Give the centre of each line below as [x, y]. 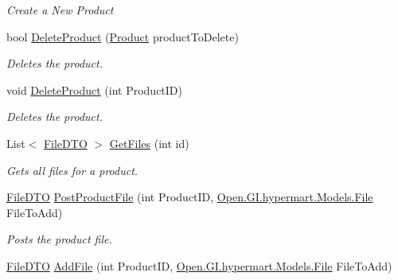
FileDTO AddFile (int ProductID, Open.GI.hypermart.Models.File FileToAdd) [199, 265]
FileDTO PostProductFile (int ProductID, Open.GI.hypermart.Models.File [190, 197]
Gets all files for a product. [72, 170]
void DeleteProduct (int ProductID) [95, 89]
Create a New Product [60, 10]
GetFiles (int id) [149, 143]
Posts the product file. [59, 239]
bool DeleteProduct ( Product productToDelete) [123, 36]
